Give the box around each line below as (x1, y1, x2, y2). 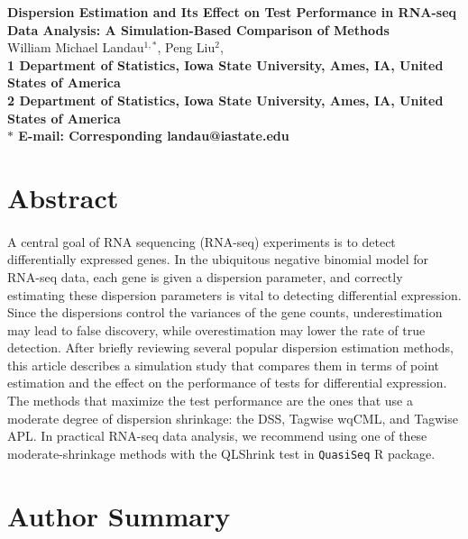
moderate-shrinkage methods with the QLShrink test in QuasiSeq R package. (7, 443, 436, 462)
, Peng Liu (157, 38, 216, 57)
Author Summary (7, 497, 231, 534)
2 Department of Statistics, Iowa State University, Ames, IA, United (7, 90, 444, 109)
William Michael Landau (7, 38, 144, 57)
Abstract (7, 178, 119, 215)
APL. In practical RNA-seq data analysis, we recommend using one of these (7, 426, 427, 445)
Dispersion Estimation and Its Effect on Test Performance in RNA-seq (7, 3, 457, 21)
